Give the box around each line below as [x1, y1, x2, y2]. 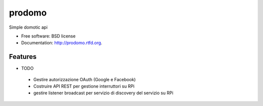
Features [9, 53, 37, 61]
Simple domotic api [9, 24, 48, 30]
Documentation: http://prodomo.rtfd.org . [21, 40, 102, 46]
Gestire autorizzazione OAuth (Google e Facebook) [33, 76, 136, 82]
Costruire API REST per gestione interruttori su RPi [33, 83, 135, 89]
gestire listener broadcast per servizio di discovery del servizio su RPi [33, 90, 174, 96]
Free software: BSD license [21, 33, 75, 39]
